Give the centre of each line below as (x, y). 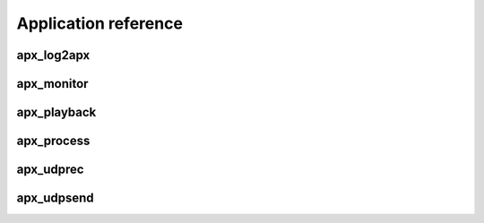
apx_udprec (50, 170)
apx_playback (56, 112)
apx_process (53, 141)
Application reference (100, 23)
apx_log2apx (53, 55)
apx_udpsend (55, 198)
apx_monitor (52, 84)
